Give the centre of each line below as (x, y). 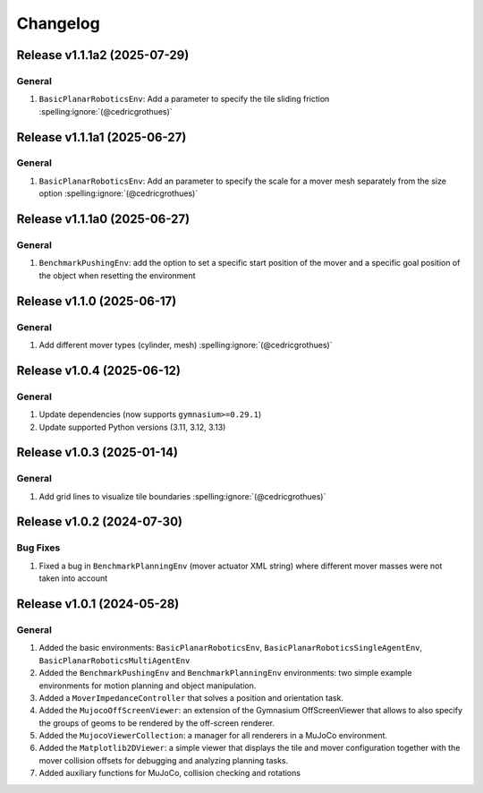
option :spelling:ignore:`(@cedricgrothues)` (119, 193)
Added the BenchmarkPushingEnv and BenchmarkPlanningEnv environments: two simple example (225, 673)
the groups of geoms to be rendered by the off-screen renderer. (157, 723)
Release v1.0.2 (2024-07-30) (100, 522)
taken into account (73, 578)
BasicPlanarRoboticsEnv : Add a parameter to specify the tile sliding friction (184, 99)
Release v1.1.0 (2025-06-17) (97, 301)
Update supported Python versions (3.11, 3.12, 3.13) (132, 427)
